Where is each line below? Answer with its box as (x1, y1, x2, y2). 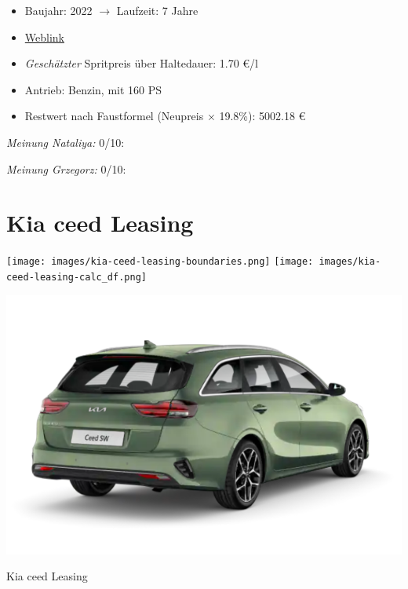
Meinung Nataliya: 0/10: (6, 134, 125, 150)
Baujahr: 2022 (24, 2, 93, 18)
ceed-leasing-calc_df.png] (6, 271, 147, 283)
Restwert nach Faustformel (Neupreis (24, 108, 204, 124)
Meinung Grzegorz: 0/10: (6, 160, 126, 177)
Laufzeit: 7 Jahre (116, 2, 199, 18)
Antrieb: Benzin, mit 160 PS (24, 81, 162, 97)
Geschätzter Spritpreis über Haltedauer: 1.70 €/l (24, 55, 258, 71)
